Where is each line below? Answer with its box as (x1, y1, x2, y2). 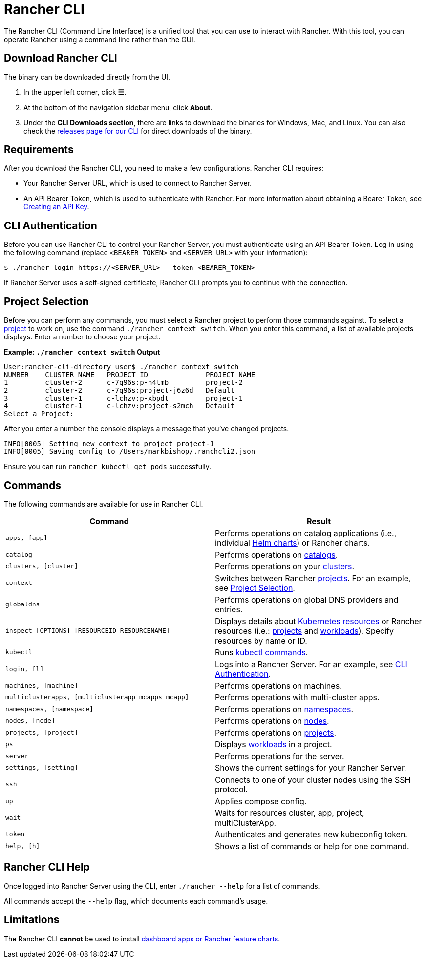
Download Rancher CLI (4, 52, 117, 65)
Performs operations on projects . (215, 727, 337, 738)
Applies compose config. (215, 796, 307, 806)
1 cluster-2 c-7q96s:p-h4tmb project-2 (4, 379, 243, 387)
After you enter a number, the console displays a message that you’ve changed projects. (4, 425, 289, 433)
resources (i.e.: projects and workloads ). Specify (215, 626, 394, 636)
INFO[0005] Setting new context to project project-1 (4, 440, 214, 448)
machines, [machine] (5, 682, 78, 690)
